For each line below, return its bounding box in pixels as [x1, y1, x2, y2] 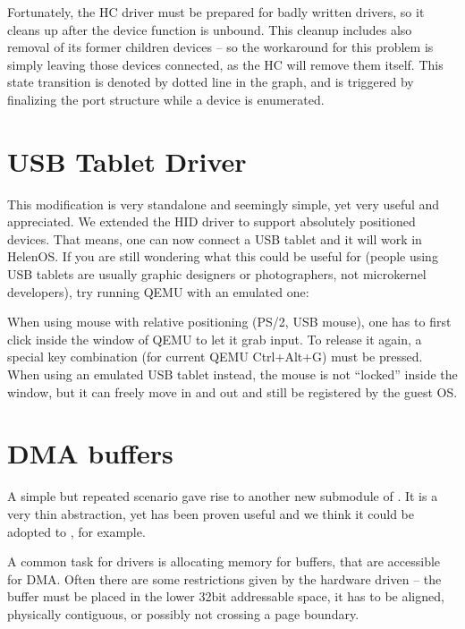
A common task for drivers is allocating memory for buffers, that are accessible [7, 552, 441, 571]
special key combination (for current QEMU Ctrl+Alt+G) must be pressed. [7, 347, 423, 366]
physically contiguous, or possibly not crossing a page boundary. [7, 604, 359, 623]
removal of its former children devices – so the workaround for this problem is [7, 38, 434, 56]
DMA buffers [7, 435, 173, 472]
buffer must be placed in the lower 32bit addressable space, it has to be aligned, [7, 587, 444, 606]
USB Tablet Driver [7, 142, 247, 179]
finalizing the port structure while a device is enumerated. [7, 89, 325, 108]
